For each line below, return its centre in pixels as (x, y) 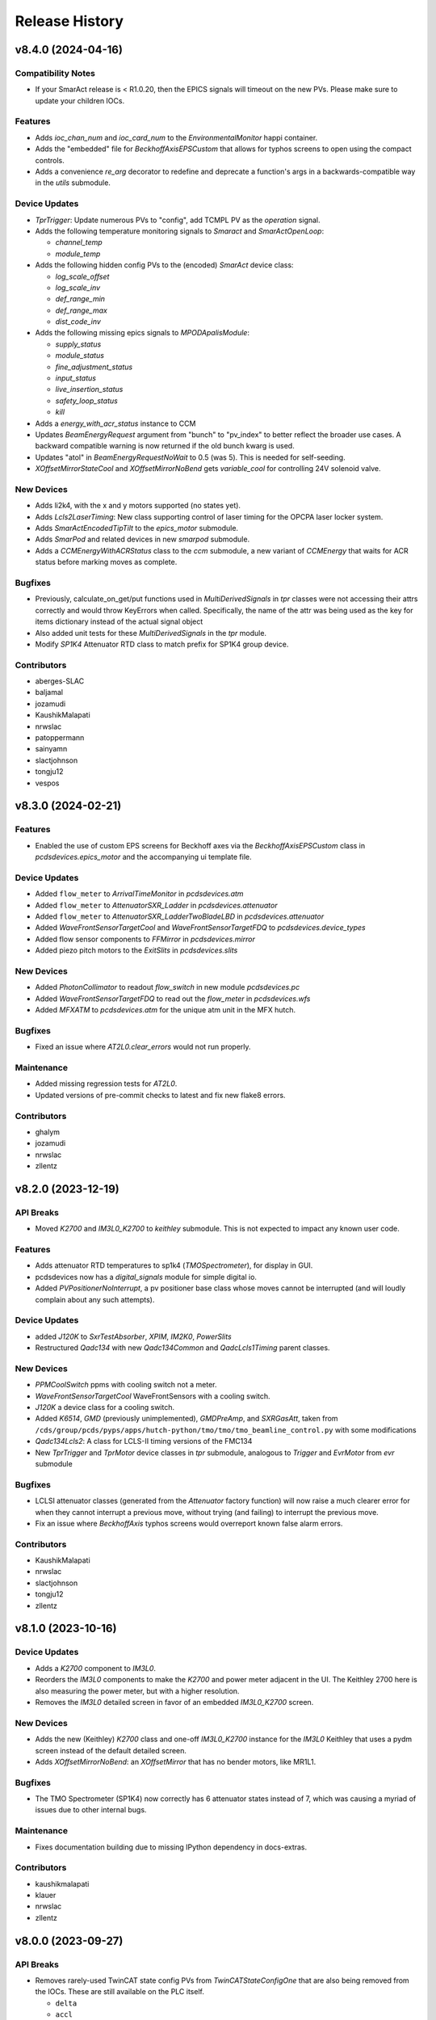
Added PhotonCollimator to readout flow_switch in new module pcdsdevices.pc (168, 987)
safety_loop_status (87, 401)
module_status (80, 356)
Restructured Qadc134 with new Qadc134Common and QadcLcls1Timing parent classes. (182, 1348)
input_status (76, 378)
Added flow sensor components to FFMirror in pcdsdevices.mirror (145, 939)
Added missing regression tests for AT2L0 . (106, 1084)
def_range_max (82, 310)
